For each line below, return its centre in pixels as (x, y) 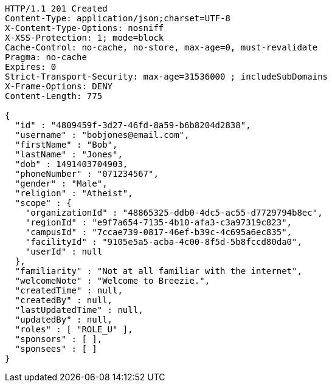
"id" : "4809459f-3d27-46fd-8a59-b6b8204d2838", (133, 125)
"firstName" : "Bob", (66, 145)
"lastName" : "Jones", (69, 154)
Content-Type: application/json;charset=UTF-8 (118, 18)
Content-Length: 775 (54, 96)
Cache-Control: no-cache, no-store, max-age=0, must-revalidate (161, 47)
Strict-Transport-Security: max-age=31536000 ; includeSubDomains (167, 77)
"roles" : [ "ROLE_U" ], (74, 329)
